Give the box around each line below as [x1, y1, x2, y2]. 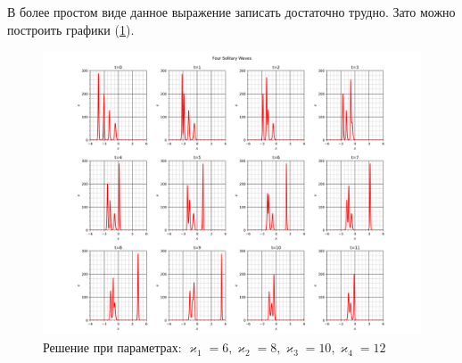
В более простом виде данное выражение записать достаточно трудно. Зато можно [7, 3, 456, 21]
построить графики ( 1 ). [7, 20, 135, 38]
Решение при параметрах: [43, 337, 182, 356]
